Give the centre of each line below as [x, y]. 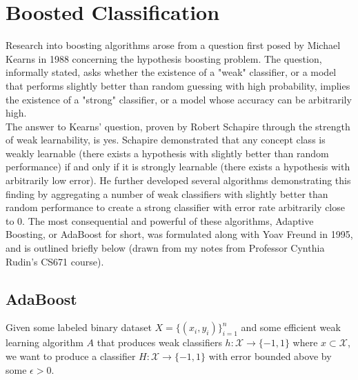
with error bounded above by [270, 356]
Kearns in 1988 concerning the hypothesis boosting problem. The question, [164, 58]
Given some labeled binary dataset [79, 327]
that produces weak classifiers [159, 342]
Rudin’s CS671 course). [55, 261]
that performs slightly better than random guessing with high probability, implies [178, 85]
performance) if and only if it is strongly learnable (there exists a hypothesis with [178, 167]
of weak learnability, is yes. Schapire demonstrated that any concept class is [166, 140]
